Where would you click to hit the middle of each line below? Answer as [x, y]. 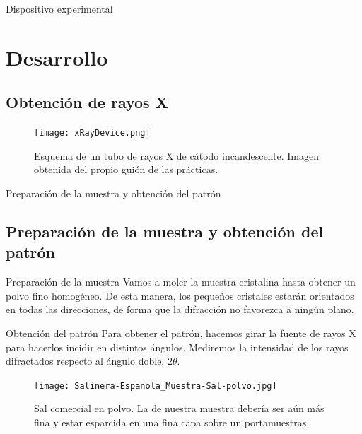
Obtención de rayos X [87, 102]
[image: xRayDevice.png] [92, 133]
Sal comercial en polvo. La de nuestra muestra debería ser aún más [179, 408]
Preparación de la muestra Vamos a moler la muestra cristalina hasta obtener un [181, 282]
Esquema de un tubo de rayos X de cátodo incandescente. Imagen [176, 155]
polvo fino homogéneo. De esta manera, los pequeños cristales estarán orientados [180, 295]
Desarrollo [57, 57]
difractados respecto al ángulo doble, [85, 361]
